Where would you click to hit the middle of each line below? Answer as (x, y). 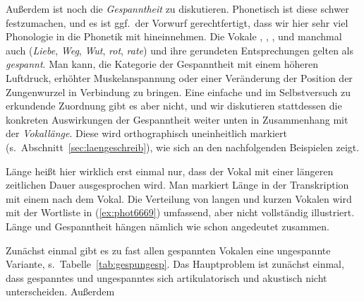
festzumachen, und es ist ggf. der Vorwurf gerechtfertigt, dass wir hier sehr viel (177, 22)
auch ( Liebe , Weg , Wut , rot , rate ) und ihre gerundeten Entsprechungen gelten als (180, 50)
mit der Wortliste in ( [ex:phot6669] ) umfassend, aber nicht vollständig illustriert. (180, 212)
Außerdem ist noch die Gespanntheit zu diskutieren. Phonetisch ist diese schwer (177, 8)
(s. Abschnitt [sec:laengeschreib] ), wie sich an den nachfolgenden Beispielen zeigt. (183, 147)
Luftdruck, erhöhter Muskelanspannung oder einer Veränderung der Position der (179, 77)
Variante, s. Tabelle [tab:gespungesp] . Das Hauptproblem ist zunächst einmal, (175, 264)
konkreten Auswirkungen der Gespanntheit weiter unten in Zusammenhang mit (177, 119)
